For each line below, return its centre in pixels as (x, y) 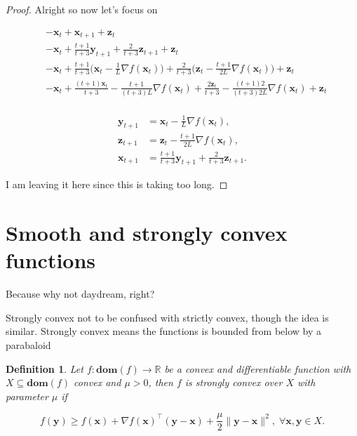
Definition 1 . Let (45, 368)
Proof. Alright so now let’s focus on (82, 9)
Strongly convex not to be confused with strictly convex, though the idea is (167, 317)
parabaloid (28, 345)
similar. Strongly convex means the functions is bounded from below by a (164, 331)
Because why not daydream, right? (80, 294)
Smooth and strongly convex (147, 233)
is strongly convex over (234, 382)
